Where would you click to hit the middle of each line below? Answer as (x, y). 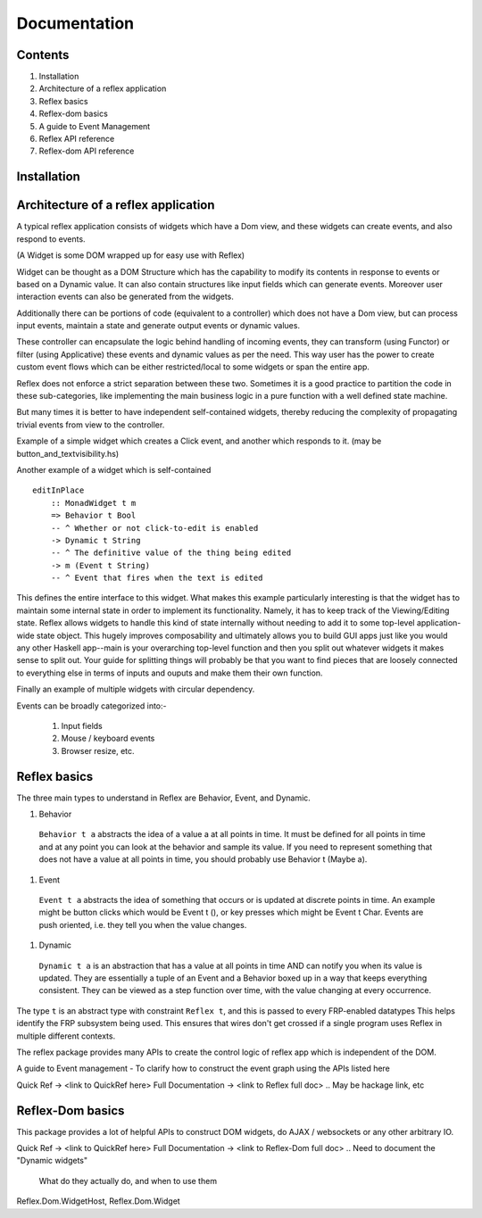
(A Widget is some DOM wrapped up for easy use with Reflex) (131, 255)
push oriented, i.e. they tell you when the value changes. (143, 924)
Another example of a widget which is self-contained (114, 469)
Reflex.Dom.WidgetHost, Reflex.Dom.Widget (98, 1201)
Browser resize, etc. (98, 750)
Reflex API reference (77, 139)
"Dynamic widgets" (52, 1161)
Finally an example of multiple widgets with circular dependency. (136, 689)
